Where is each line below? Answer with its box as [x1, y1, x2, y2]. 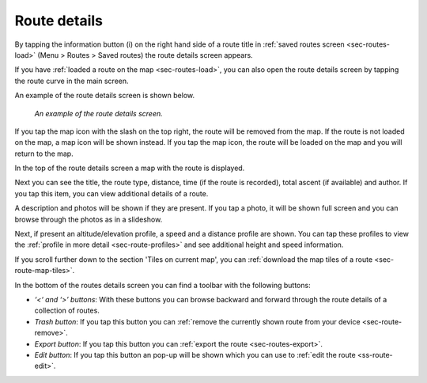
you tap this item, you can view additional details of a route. [14, 188, 209, 198]
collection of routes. [34, 305, 100, 316]
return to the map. [14, 149, 74, 158]
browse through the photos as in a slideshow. [14, 214, 163, 224]
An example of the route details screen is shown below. [14, 91, 195, 100]
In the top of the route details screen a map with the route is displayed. [14, 163, 245, 173]
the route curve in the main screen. [14, 76, 130, 85]
